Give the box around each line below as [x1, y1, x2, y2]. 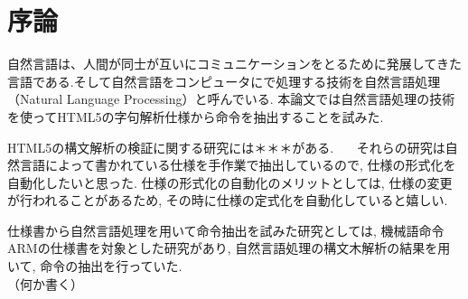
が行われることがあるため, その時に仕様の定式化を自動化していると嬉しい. [7, 191, 448, 210]
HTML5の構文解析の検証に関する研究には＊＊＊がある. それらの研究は [7, 137, 445, 156]
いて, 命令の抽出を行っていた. [7, 257, 183, 276]
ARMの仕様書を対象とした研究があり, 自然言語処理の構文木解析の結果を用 [7, 238, 451, 257]
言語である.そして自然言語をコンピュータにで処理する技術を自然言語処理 [7, 71, 441, 90]
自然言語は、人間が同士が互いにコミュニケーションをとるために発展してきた [7, 54, 462, 73]
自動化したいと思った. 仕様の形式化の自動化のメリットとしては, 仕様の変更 [7, 173, 453, 192]
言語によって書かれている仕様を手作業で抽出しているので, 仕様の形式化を [19, 155, 456, 174]
